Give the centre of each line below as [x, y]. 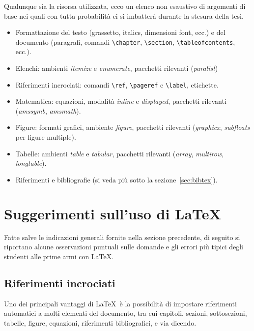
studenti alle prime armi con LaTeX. [59, 256]
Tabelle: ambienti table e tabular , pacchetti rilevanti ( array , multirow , [120, 153]
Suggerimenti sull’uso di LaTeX [113, 213]
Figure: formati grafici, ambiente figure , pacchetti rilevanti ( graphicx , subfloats [133, 127]
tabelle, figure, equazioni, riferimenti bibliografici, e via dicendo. [100, 322]
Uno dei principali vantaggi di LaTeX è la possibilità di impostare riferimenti [120, 303]
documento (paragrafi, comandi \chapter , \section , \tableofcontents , [125, 42]
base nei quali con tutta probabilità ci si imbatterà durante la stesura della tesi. [124, 15]
